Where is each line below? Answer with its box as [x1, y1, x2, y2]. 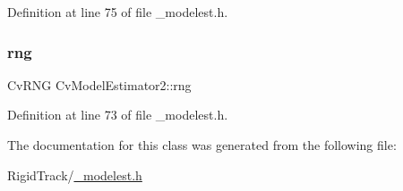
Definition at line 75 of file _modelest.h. [7, 3, 228, 21]
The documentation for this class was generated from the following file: [7, 136, 397, 154]
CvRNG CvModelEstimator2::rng [7, 75, 192, 94]
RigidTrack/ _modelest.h [7, 165, 142, 184]
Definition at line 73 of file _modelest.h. [7, 105, 228, 124]
